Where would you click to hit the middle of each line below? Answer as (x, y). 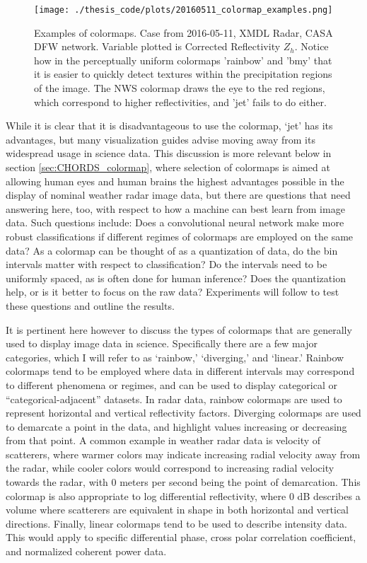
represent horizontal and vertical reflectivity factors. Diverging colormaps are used (183, 413)
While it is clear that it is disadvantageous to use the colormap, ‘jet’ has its (169, 126)
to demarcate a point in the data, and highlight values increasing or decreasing (176, 426)
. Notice (311, 46)
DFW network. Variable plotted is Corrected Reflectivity (157, 46)
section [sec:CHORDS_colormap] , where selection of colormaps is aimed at (168, 167)
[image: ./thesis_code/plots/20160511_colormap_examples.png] (183, 10)
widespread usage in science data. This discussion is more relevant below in (169, 153)
